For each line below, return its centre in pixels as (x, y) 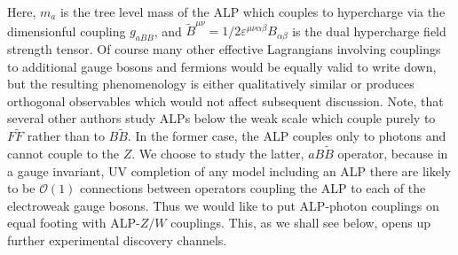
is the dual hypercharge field (369, 31)
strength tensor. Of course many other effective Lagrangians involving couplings (224, 49)
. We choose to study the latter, (218, 154)
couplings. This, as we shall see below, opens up (301, 223)
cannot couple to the (63, 154)
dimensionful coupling (67, 31)
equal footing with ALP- (74, 223)
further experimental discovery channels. (117, 240)
